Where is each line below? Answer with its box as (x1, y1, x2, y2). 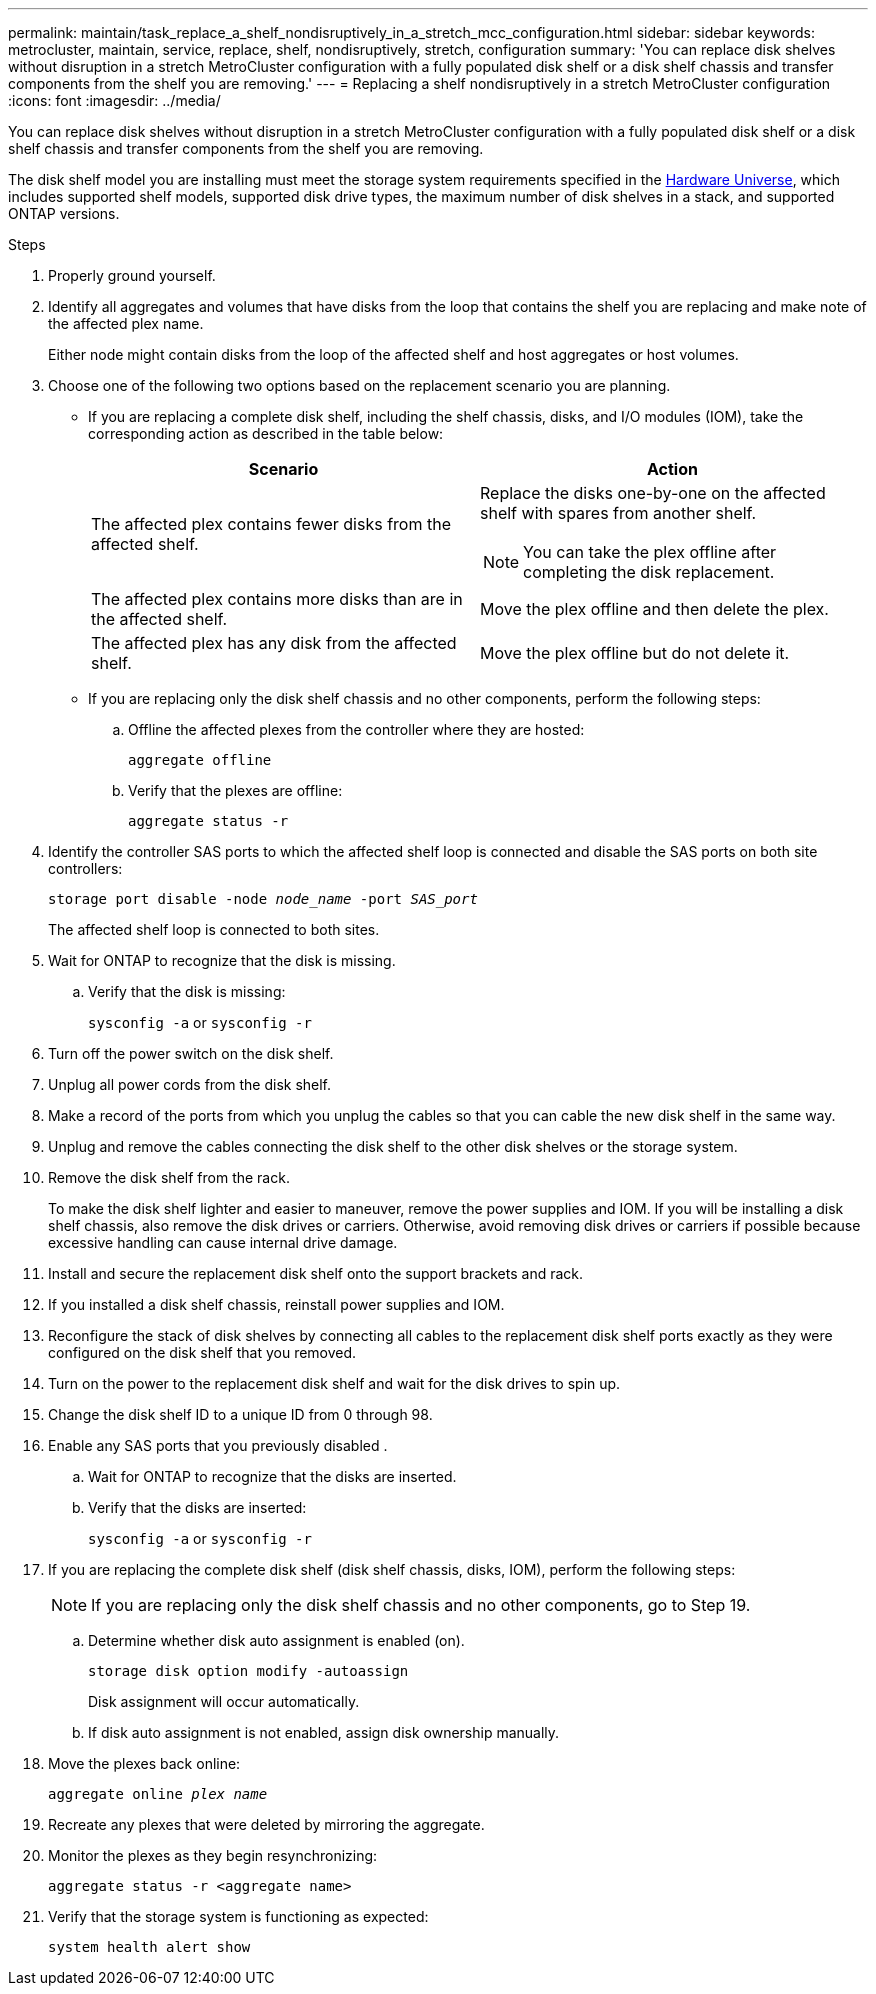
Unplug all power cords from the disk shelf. (48, 1076, 332, 1093)
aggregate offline (128, 752, 272, 768)
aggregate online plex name (48, 1786, 268, 1802)
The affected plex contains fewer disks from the (91, 514, 451, 534)
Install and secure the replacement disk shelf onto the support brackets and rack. (48, 1265, 584, 1282)
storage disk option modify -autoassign (88, 1663, 409, 1679)
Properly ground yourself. (48, 267, 216, 284)
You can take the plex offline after (523, 542, 777, 562)
